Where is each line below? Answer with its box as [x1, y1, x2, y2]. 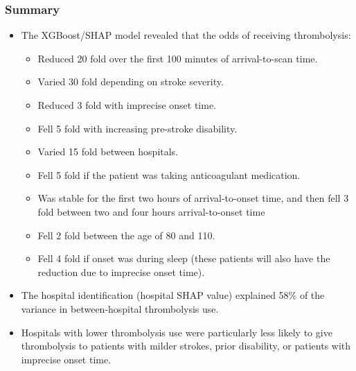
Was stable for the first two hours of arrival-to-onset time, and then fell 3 [37, 191, 349, 205]
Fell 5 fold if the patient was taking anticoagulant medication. [37, 167, 301, 182]
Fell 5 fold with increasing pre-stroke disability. [37, 121, 238, 135]
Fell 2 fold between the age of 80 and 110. [37, 227, 215, 242]
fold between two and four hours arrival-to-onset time [37, 204, 265, 218]
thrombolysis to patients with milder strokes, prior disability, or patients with [21, 338, 351, 353]
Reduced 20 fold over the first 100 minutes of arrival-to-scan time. [37, 51, 318, 65]
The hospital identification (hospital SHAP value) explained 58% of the [21, 288, 325, 302]
